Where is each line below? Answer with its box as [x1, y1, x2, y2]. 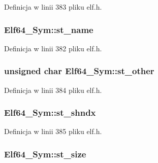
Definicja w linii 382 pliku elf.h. [4, 43, 102, 53]
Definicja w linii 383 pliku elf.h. [4, 2, 102, 12]
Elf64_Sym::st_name [4, 23, 93, 36]
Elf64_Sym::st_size [4, 147, 86, 160]
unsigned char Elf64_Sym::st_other [4, 64, 154, 77]
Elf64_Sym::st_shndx [4, 106, 96, 119]
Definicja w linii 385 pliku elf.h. [4, 126, 102, 137]
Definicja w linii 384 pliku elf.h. [4, 84, 102, 95]
